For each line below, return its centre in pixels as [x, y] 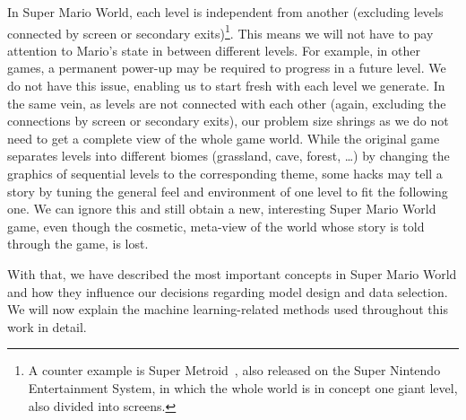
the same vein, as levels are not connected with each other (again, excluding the [227, 103]
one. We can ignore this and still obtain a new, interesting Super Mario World [222, 209]
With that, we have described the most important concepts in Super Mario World [232, 273]
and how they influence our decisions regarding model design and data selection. [228, 291]
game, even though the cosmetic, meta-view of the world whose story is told [216, 226]
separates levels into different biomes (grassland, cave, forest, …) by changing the [229, 156]
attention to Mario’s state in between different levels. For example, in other [214, 50]
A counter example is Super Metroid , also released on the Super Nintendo [234, 370]
